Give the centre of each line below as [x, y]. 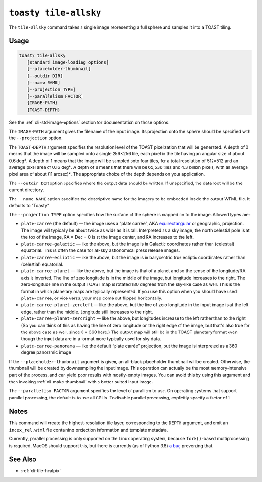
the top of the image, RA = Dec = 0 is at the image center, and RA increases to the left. [107, 237]
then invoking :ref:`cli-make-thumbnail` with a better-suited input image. [81, 382]
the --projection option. [36, 138]
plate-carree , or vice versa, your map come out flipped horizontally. [92, 298]
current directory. [26, 190]
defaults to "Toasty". [30, 205]
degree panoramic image [46, 352]
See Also [23, 459]
